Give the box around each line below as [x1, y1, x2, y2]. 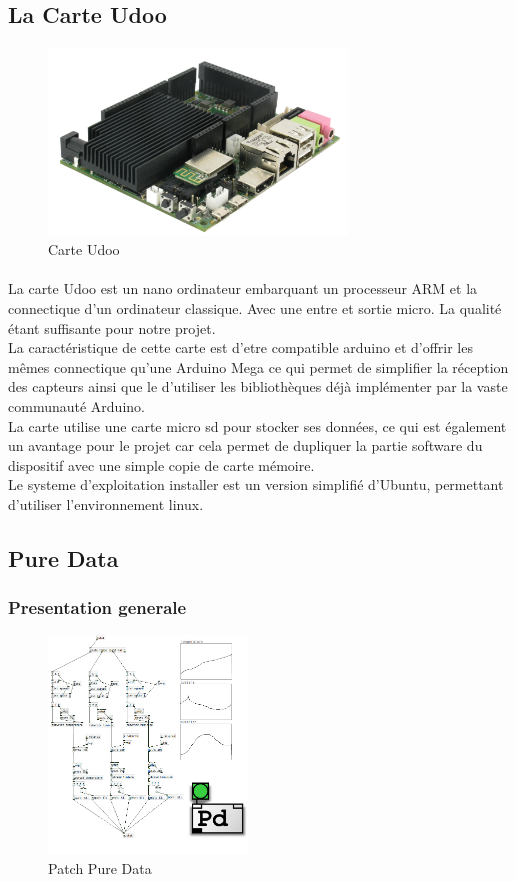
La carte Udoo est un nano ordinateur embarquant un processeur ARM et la [8, 278, 478, 299]
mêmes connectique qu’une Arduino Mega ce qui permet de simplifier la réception [8, 356, 509, 377]
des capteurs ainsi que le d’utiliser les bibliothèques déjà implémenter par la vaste [8, 376, 508, 397]
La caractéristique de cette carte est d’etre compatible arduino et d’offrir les [8, 337, 473, 358]
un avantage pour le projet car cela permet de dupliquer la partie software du [8, 435, 483, 456]
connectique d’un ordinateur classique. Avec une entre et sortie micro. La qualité [8, 297, 502, 318]
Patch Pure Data [48, 857, 152, 878]
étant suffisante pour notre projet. [8, 317, 216, 338]
